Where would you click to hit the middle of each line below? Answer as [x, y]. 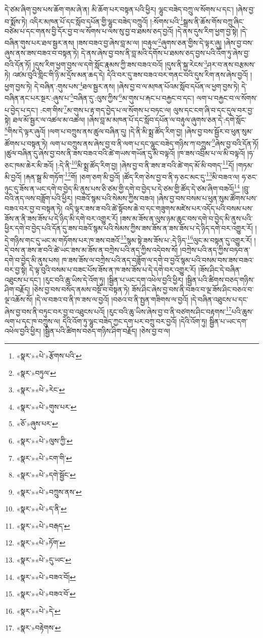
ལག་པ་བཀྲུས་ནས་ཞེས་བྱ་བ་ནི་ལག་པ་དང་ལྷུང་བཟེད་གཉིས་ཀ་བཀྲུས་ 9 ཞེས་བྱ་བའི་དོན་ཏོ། [154, 142]
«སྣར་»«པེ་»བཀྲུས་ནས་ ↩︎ [49, 491]
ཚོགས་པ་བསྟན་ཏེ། [26, 143]
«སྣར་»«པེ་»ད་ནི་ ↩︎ [42, 509]
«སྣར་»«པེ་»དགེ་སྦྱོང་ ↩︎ [46, 475]
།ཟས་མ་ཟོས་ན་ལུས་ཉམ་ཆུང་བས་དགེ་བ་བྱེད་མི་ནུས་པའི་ [187, 218]
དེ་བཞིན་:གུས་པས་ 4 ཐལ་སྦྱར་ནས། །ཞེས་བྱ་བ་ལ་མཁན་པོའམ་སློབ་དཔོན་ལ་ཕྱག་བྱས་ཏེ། [137, 85]
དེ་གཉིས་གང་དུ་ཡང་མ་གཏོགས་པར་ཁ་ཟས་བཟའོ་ [63, 240]
